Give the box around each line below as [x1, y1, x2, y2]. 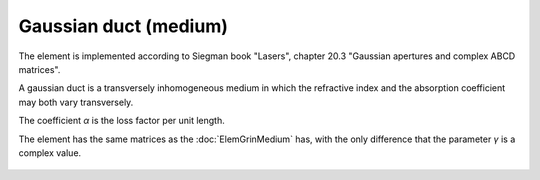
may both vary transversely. [18, 96, 134, 108]
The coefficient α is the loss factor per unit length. [18, 115, 225, 127]
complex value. [18, 146, 82, 159]
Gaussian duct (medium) [18, 15, 229, 37]
